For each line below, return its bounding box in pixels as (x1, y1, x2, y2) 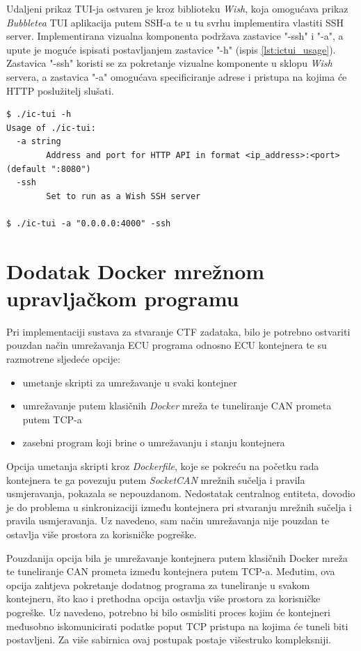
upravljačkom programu (6, 283, 239, 312)
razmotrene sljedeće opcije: (6, 352, 120, 366)
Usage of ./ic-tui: (6, 123, 96, 133)
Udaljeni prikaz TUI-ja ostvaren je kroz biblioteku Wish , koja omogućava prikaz (6, 1, 348, 15)
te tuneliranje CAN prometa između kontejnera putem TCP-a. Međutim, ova (6, 564, 335, 579)
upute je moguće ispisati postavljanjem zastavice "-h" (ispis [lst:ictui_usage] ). (6, 42, 336, 56)
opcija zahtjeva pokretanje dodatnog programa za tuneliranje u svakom (6, 577, 310, 592)
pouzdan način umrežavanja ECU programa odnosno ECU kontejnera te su (6, 338, 327, 352)
